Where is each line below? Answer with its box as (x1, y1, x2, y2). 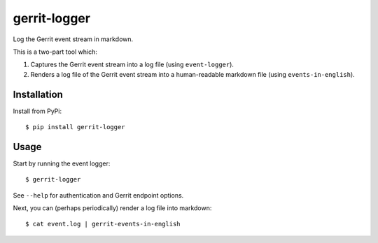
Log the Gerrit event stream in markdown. (13, 35, 134, 43)
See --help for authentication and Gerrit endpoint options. (13, 191, 184, 199)
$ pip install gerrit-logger (25, 123, 125, 131)
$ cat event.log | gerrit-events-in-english (25, 220, 181, 228)
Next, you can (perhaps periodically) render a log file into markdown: (13, 204, 212, 212)
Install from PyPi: (13, 107, 62, 115)
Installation (13, 88, 63, 101)
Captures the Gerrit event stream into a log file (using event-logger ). (30, 60, 234, 69)
